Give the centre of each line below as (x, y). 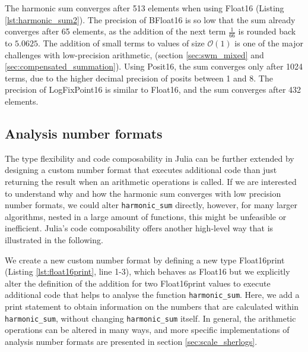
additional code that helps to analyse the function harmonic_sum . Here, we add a (152, 295)
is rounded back (267, 31)
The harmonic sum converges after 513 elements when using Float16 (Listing (145, 8)
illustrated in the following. (54, 240)
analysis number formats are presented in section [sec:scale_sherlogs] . (131, 341)
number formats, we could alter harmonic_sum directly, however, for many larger (151, 205)
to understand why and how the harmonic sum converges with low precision (143, 193)
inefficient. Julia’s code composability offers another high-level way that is (139, 228)
